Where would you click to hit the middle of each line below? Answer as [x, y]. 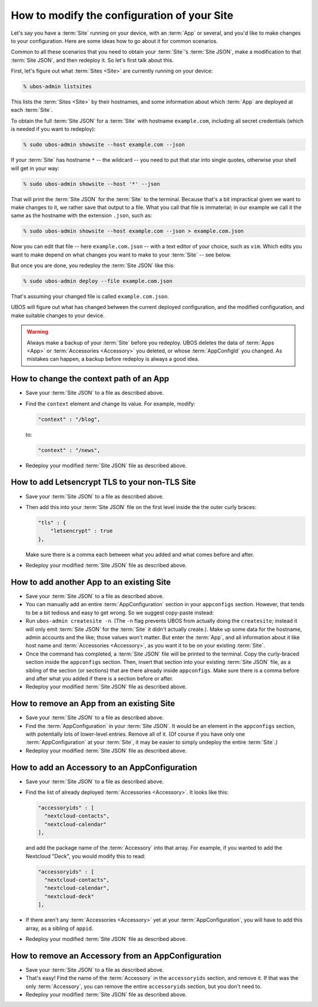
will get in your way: [35, 168]
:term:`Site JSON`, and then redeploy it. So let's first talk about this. [92, 60]
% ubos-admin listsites [58, 87]
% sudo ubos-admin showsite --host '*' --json [92, 184]
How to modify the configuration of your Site [122, 15]
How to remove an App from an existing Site [93, 704]
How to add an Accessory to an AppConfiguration [104, 767]
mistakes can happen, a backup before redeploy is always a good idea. [113, 359]
